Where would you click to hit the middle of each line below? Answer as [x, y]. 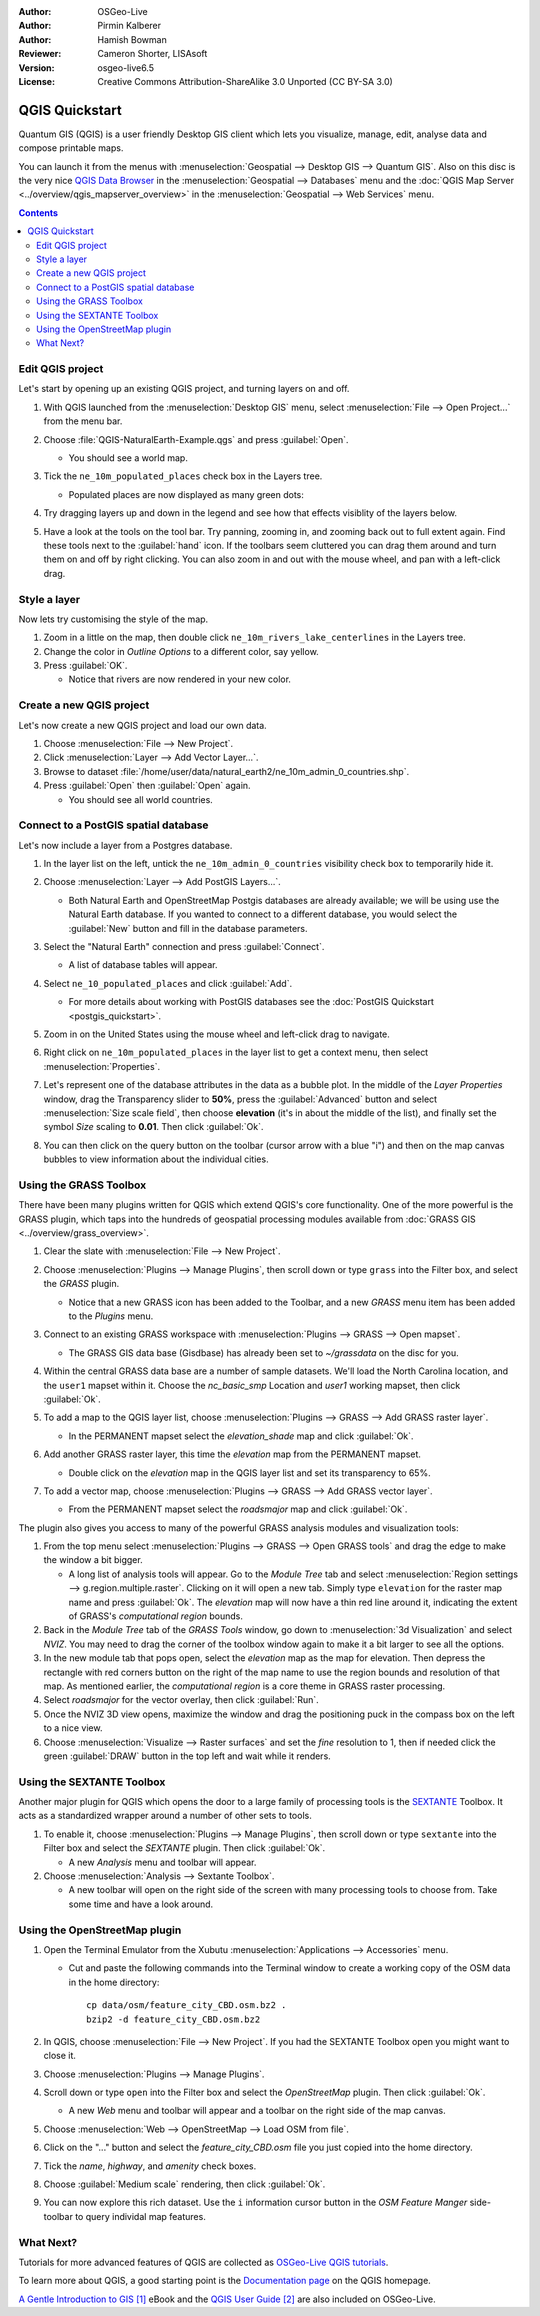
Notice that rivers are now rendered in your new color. [180, 679]
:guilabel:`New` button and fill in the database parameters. [188, 928]
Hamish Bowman [132, 39]
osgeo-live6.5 [126, 67]
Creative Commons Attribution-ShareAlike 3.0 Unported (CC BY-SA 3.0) [245, 81]
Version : [36, 67]
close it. [60, 2056]
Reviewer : [40, 54]
